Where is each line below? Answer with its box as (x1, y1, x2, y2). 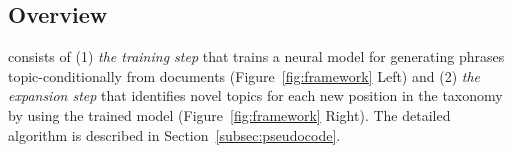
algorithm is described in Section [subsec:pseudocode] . (8, 124, 341, 145)
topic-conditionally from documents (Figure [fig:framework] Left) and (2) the (8, 65, 480, 86)
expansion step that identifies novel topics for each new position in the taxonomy (8, 85, 503, 106)
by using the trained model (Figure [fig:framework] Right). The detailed (8, 104, 451, 125)
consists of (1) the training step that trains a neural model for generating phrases (8, 46, 505, 67)
